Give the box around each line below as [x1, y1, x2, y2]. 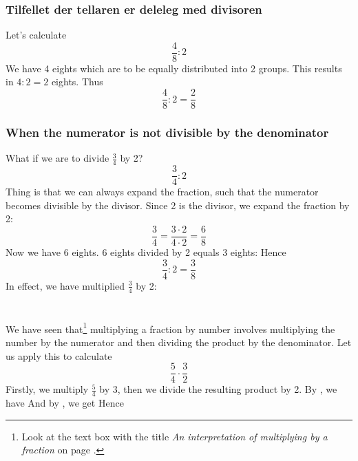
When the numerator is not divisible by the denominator [6, 124, 329, 141]
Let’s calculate [6, 28, 67, 42]
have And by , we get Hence [6, 396, 124, 410]
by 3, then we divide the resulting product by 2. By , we [99, 382, 337, 396]
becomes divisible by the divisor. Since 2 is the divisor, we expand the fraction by [6, 197, 350, 212]
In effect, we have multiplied [6, 278, 125, 292]
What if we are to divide [6, 151, 109, 165]
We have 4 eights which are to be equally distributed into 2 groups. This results [6, 61, 342, 75]
